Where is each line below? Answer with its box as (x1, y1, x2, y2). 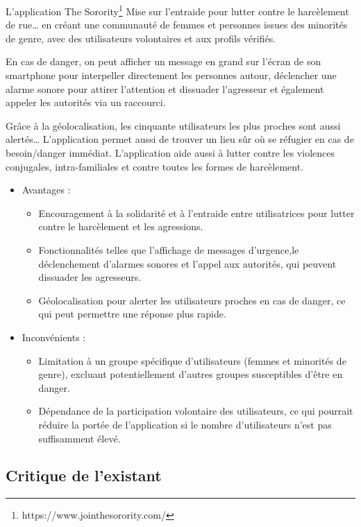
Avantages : (22, 182, 71, 197)
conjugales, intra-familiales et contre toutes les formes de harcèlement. (6, 159, 304, 173)
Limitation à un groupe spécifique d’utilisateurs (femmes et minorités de (38, 353, 346, 368)
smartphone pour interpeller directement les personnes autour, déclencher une (6, 68, 337, 83)
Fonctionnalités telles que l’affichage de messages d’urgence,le (38, 242, 299, 257)
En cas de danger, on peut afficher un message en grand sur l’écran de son (6, 54, 321, 69)
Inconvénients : (22, 329, 86, 344)
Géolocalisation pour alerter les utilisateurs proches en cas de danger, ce (38, 293, 346, 307)
